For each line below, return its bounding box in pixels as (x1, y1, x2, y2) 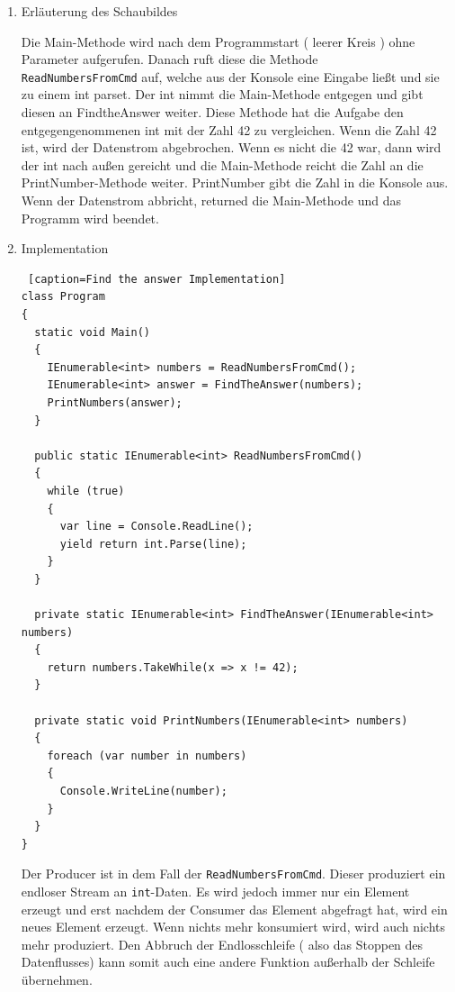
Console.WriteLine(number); (59, 785, 227, 797)
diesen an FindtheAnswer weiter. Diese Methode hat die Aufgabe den (21, 103, 404, 122)
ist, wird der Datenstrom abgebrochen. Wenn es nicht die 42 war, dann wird (21, 138, 442, 157)
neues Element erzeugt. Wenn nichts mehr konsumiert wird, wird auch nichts (21, 917, 446, 936)
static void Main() (34, 325, 150, 339)
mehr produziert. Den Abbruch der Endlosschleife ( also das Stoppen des (21, 934, 424, 953)
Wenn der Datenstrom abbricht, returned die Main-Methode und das (21, 191, 401, 209)
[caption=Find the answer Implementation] (27, 272, 286, 286)
